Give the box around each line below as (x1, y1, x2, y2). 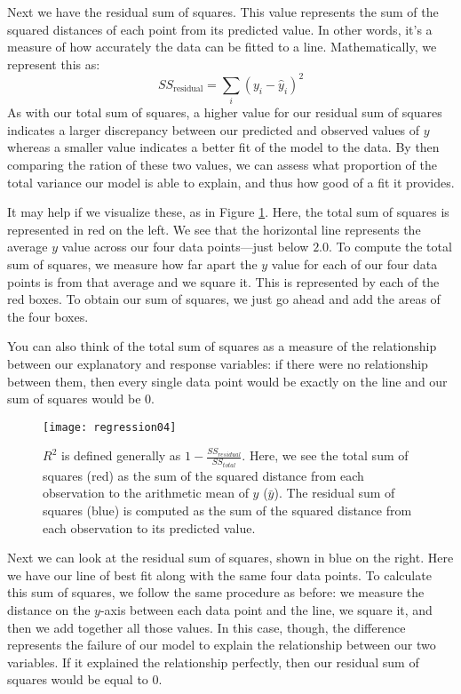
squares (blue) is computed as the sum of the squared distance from (43, 501, 412, 520)
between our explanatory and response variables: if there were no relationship (7, 354, 428, 372)
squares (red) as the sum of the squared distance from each (43, 466, 364, 484)
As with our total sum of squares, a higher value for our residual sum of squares (7, 103, 442, 122)
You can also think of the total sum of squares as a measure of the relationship (7, 337, 437, 355)
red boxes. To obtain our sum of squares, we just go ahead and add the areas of (7, 290, 441, 308)
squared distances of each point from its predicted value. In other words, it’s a (7, 20, 433, 38)
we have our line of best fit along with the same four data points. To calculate (7, 565, 432, 584)
